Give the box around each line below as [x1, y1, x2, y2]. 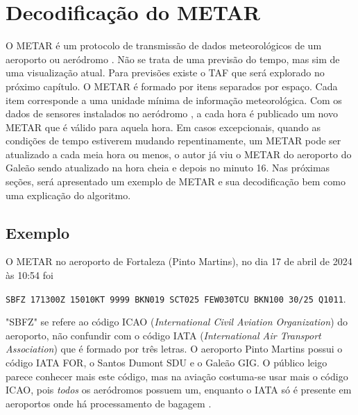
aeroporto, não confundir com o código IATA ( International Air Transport [6, 328, 321, 342]
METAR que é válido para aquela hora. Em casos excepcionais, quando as [6, 119, 321, 134]
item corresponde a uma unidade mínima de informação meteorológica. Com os [6, 92, 342, 107]
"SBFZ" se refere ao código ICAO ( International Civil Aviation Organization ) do [6, 314, 348, 329]
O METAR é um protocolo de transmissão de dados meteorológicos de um [6, 38, 322, 53]
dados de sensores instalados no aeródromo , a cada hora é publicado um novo [6, 106, 338, 121]
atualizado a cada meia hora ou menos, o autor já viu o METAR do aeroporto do [6, 146, 352, 161]
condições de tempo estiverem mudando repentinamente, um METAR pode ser [6, 133, 341, 148]
